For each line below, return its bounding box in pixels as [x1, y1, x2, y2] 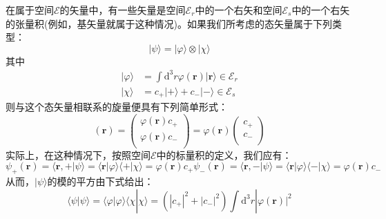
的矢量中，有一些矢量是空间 [59, 3, 186, 17]
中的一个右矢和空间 [195, 3, 282, 17]
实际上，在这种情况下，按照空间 [6, 147, 151, 162]
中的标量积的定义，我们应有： [156, 147, 292, 162]
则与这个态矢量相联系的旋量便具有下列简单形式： [6, 99, 228, 114]
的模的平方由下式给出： [47, 174, 154, 188]
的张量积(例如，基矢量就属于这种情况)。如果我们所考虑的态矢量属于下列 [6, 16, 332, 30]
